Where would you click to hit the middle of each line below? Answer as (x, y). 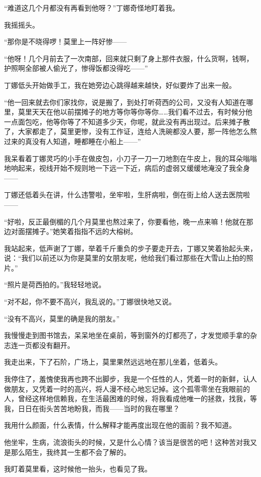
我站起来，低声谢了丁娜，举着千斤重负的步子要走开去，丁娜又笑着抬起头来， (130, 248)
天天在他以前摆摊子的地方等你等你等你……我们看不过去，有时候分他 (142, 112)
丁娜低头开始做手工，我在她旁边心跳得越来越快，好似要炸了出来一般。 (120, 85)
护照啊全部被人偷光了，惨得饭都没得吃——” (76, 68)
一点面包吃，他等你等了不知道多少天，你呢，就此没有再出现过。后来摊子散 (127, 121)
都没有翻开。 (53, 345)
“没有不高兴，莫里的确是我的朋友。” (62, 318)
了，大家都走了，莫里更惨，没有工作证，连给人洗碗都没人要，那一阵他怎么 (127, 131)
